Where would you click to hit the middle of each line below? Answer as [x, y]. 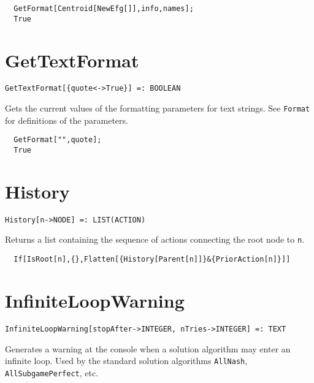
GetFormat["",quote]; [58, 140]
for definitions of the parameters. [67, 120]
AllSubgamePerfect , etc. [52, 372]
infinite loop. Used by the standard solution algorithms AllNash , [126, 361]
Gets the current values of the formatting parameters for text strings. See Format [158, 108]
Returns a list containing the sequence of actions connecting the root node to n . [155, 239]
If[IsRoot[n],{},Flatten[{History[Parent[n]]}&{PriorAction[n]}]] [152, 260]
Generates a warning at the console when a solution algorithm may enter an [148, 348]
